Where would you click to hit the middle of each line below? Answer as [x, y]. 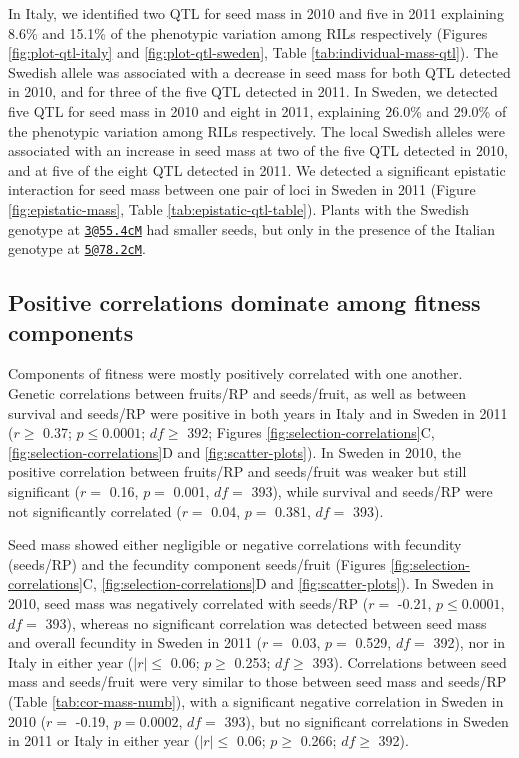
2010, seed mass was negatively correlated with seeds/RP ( [188, 602]
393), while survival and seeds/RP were [372, 491]
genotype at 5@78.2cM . [77, 248]
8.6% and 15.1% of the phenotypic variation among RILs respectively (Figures [248, 32]
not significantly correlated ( [95, 510]
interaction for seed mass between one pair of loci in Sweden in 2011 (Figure [242, 189]
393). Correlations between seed [409, 661]
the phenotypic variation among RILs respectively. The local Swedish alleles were [256, 130]
